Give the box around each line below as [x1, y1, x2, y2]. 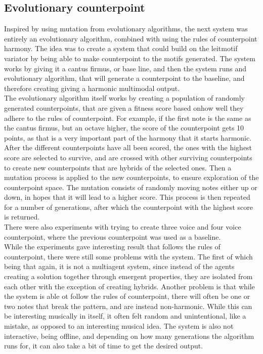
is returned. [4, 211, 40, 222]
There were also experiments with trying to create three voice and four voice [4, 222, 241, 232]
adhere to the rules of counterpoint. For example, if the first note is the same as [4, 112, 251, 123]
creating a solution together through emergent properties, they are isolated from [4, 271, 253, 282]
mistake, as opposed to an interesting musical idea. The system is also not [4, 321, 234, 331]
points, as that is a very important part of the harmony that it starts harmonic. [4, 132, 252, 143]
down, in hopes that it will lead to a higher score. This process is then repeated [4, 192, 250, 202]
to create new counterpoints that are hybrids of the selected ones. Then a [4, 162, 232, 172]
